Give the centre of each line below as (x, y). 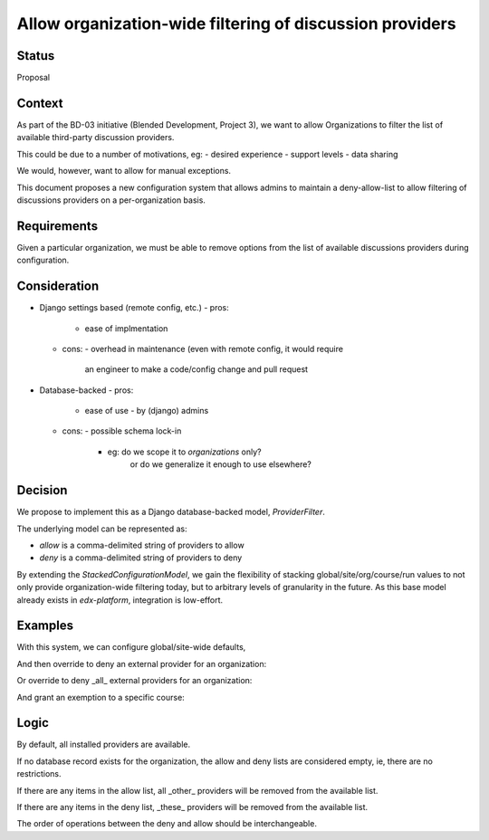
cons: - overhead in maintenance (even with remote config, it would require (203, 348)
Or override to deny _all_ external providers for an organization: (134, 681)
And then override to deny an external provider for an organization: (142, 663)
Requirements (58, 226)
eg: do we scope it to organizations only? (184, 452)
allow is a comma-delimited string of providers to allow (142, 545)
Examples (45, 626)
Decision (42, 490)
